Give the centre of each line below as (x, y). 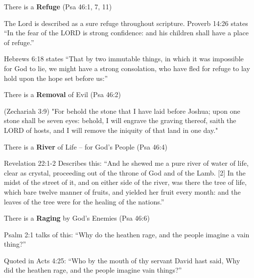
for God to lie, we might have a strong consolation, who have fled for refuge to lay (127, 68)
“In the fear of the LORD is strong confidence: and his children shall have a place (126, 33)
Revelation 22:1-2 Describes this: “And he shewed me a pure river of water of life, (126, 163)
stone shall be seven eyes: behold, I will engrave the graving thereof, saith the (120, 120)
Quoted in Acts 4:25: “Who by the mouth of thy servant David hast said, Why (122, 260)
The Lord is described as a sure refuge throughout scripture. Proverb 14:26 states (126, 23)
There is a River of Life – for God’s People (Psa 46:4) (86, 146)
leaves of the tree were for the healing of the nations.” (84, 201)
